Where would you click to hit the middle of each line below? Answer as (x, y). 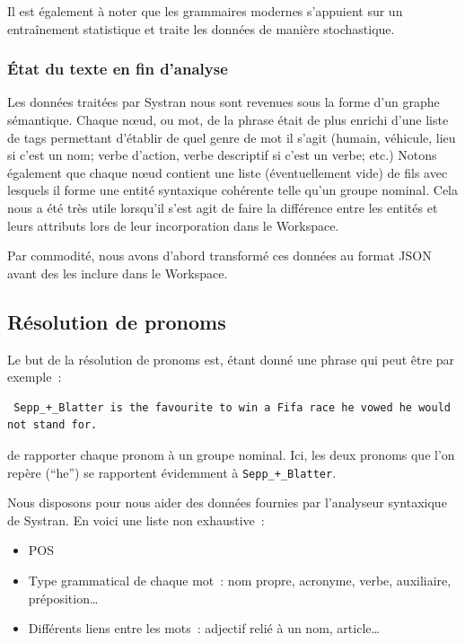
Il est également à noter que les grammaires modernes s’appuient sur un (205, 11)
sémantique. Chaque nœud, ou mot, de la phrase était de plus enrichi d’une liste (228, 119)
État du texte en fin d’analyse (118, 69)
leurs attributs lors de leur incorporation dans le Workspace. (173, 225)
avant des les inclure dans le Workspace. (118, 273)
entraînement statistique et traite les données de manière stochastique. (201, 28)
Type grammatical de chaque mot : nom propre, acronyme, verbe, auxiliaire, (240, 580)
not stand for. (53, 425)
